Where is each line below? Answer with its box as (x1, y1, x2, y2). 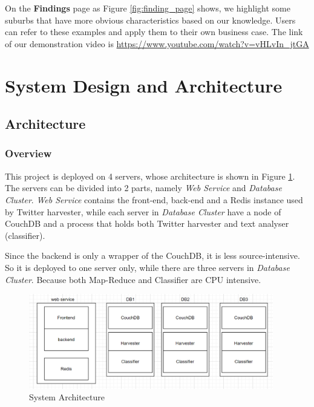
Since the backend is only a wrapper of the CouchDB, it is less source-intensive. (5, 249, 300, 262)
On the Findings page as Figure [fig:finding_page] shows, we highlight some (5, 2, 290, 14)
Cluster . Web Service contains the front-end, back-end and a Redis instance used (5, 193, 303, 206)
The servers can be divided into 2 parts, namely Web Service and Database (5, 181, 282, 194)
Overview (5, 146, 52, 161)
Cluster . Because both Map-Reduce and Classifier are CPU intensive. (5, 273, 261, 285)
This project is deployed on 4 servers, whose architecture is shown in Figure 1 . (5, 169, 295, 182)
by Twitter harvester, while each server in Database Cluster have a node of (5, 205, 281, 218)
